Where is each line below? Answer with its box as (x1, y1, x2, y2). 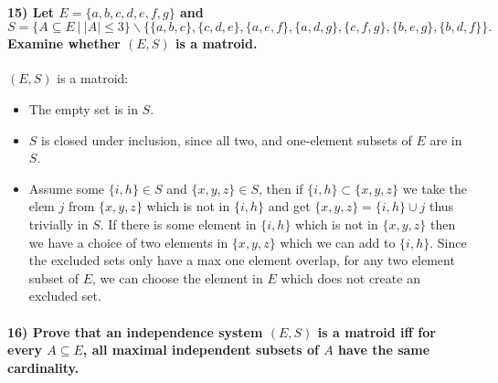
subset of (28, 268, 79, 287)
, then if (259, 178, 303, 197)
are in (429, 130, 462, 149)
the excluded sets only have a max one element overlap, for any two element (28, 250, 455, 270)
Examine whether (7, 34, 121, 53)
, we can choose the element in (92, 268, 263, 287)
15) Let (7, 2, 55, 21)
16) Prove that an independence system (7, 322, 263, 341)
